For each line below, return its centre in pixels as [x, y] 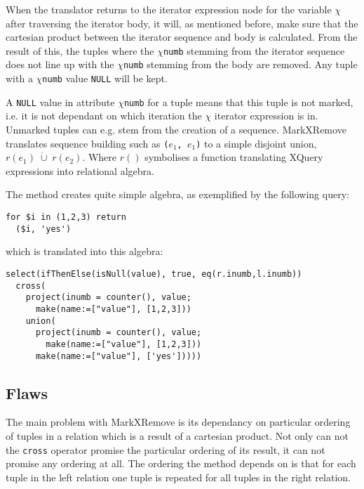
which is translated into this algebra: [85, 251]
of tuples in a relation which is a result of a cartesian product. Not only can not [177, 435]
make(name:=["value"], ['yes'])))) [119, 356]
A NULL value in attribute [60, 102]
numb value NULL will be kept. [105, 78]
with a [19, 78]
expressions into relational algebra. [80, 170]
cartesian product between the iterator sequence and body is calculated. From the [182, 37]
